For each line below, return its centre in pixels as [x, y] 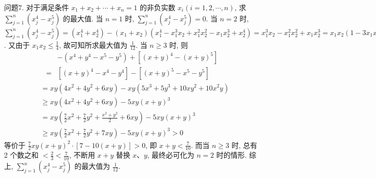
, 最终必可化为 [171, 155]
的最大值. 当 [83, 18]
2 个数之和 [21, 155]
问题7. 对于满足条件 [37, 7]
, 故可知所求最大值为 [93, 44]
